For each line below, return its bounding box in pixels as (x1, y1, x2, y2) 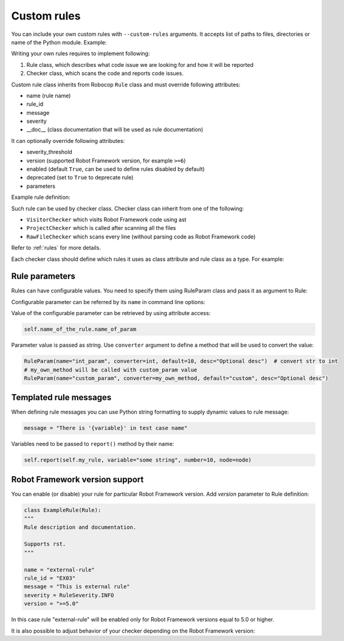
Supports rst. (24, 541, 66, 547)
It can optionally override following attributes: (11, 137, 125, 144)
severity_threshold (26, 148, 72, 156)
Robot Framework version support (11, 474, 144, 485)
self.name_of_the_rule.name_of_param (24, 326, 137, 333)
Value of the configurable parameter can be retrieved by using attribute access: (11, 310, 211, 317)
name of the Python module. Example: (11, 38, 107, 46)
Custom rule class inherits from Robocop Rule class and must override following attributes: (11, 81, 241, 88)
